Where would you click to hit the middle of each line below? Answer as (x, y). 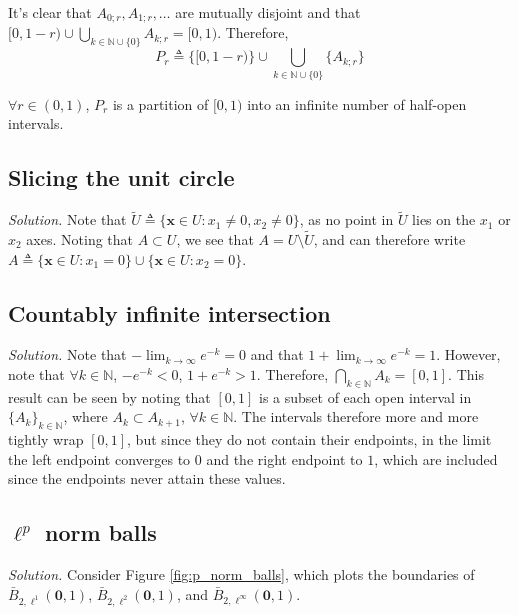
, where (85, 416)
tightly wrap (46, 439)
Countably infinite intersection (169, 312)
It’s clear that (50, 12)
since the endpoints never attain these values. (147, 478)
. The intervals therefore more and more (356, 416)
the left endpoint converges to (99, 458)
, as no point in (346, 219)
